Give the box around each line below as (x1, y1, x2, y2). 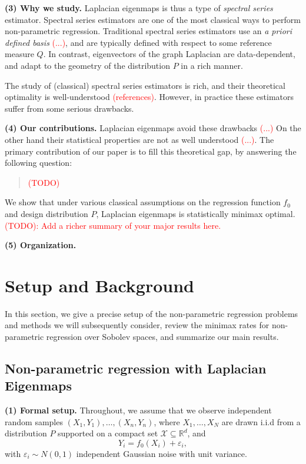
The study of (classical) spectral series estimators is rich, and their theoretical (5, 79, 285, 91)
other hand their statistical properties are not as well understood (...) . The (5, 133, 274, 145)
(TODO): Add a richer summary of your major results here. (5, 219, 221, 231)
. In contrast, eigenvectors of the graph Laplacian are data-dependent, (43, 48, 295, 60)
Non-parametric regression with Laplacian (5, 359, 267, 377)
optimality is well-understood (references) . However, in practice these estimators (5, 91, 294, 103)
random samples (5, 415, 63, 428)
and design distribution (5, 207, 88, 219)
